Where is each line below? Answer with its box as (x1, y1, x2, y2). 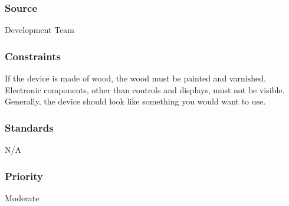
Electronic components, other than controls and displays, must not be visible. (5, 83, 285, 96)
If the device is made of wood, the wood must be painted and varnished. (5, 72, 266, 84)
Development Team (5, 24, 75, 36)
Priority (5, 168, 43, 183)
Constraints (5, 48, 61, 63)
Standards (5, 120, 54, 135)
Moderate (5, 191, 40, 204)
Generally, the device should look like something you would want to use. (5, 95, 266, 107)
